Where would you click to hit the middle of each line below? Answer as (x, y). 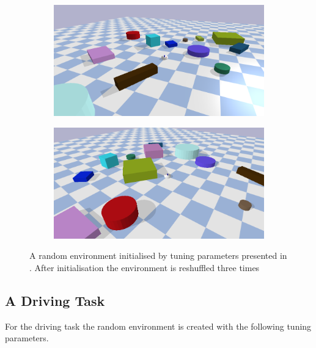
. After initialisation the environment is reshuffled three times (145, 267)
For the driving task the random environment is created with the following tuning (158, 326)
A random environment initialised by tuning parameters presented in (158, 256)
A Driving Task (55, 300)
